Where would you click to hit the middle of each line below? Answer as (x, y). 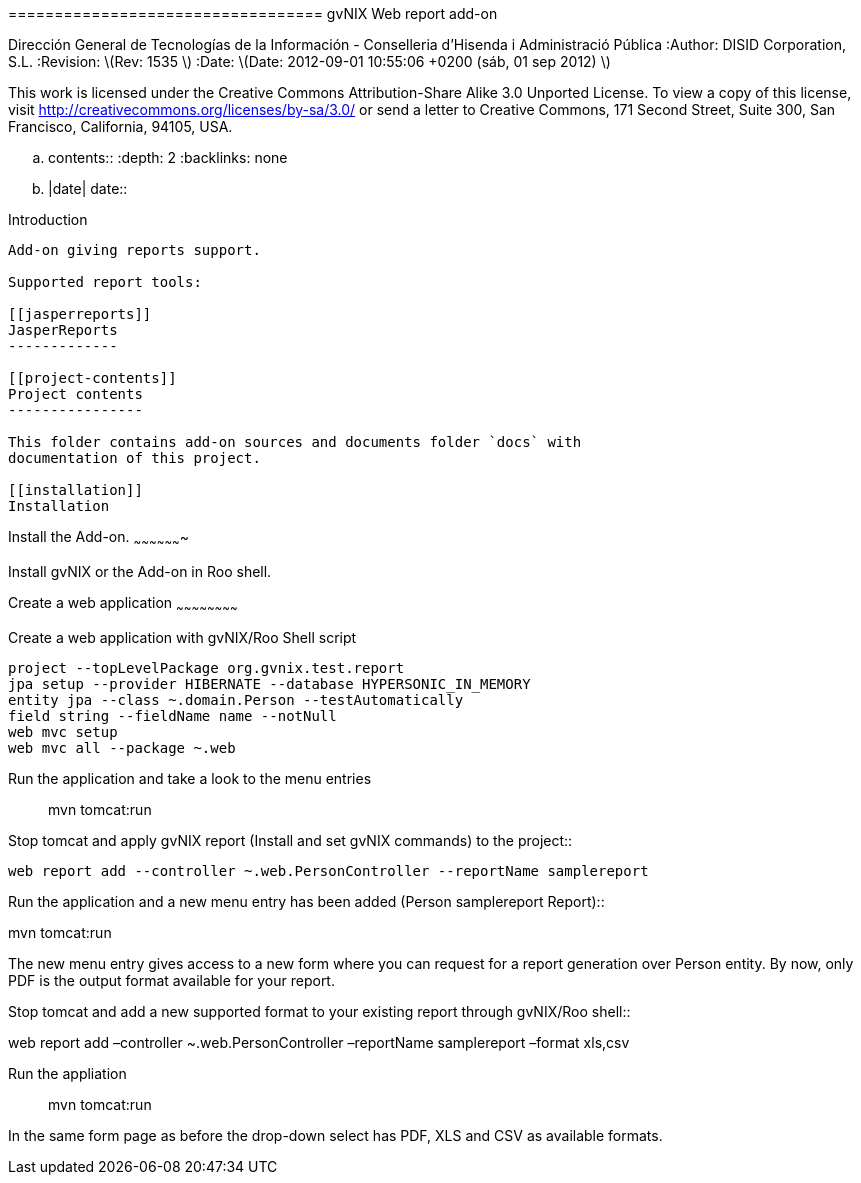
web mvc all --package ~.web (122, 747)
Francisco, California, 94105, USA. (120, 126)
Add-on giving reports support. (134, 250)
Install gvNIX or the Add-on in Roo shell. (140, 571)
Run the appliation (67, 1073)
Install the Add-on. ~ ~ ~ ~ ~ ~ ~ (99, 538)
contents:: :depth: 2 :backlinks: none (168, 157)
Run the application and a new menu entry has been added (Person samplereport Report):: (306, 901)
